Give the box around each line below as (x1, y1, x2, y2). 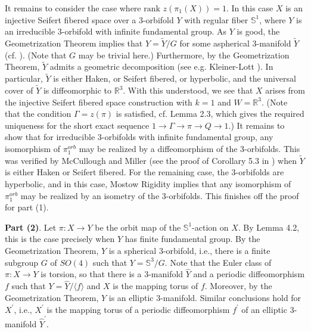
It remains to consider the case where (5, 2, 141, 14)
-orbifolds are (235, 166, 284, 178)
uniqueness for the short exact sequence (5, 119, 150, 131)
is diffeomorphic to (43, 84, 112, 97)
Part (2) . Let (5, 221, 57, 233)
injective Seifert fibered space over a (5, 13, 136, 26)
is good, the (237, 25, 280, 38)
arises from (265, 84, 306, 97)
